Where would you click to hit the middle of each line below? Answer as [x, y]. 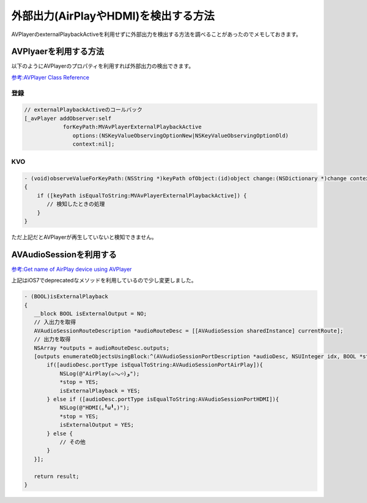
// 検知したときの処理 [76, 204]
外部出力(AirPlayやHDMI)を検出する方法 [113, 16]
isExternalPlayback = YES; [100, 391]
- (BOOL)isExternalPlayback [66, 297]
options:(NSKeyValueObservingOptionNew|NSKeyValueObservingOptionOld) [180, 135]
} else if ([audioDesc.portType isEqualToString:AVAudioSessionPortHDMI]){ [163, 399]
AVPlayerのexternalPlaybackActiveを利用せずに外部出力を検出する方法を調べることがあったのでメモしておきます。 [157, 34]
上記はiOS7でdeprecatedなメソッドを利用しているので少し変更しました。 [104, 281]
